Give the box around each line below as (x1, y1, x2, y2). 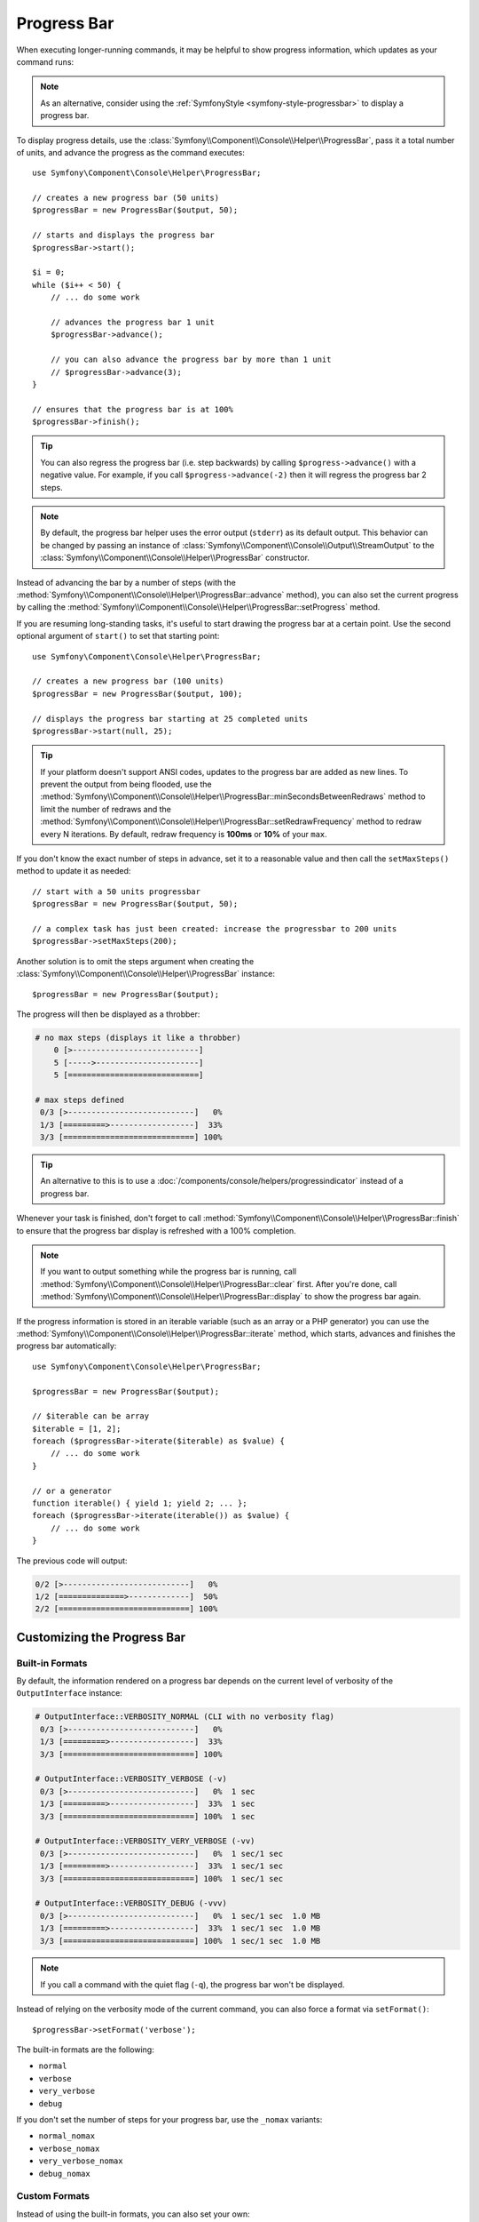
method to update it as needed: (16, 866, 131, 876)
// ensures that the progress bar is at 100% (32, 404, 234, 414)
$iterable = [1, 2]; (32, 1423, 122, 1434)
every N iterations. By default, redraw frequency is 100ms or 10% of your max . (40, 828, 327, 839)
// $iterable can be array (32, 1411, 150, 1421)
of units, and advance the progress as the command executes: (16, 147, 246, 157)
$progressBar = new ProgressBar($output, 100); (32, 689, 243, 699)
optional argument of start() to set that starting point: (16, 631, 220, 642)
